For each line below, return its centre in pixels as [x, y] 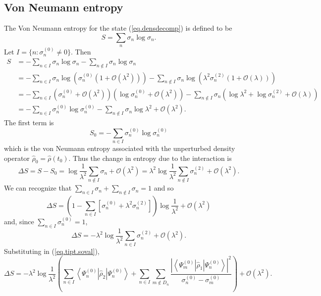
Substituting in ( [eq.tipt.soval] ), [52, 251]
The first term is [29, 123]
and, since [19, 221]
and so [164, 188]
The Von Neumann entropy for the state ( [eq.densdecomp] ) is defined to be [118, 28]
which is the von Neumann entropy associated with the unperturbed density [120, 148]
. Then [81, 52]
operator [17, 158]
